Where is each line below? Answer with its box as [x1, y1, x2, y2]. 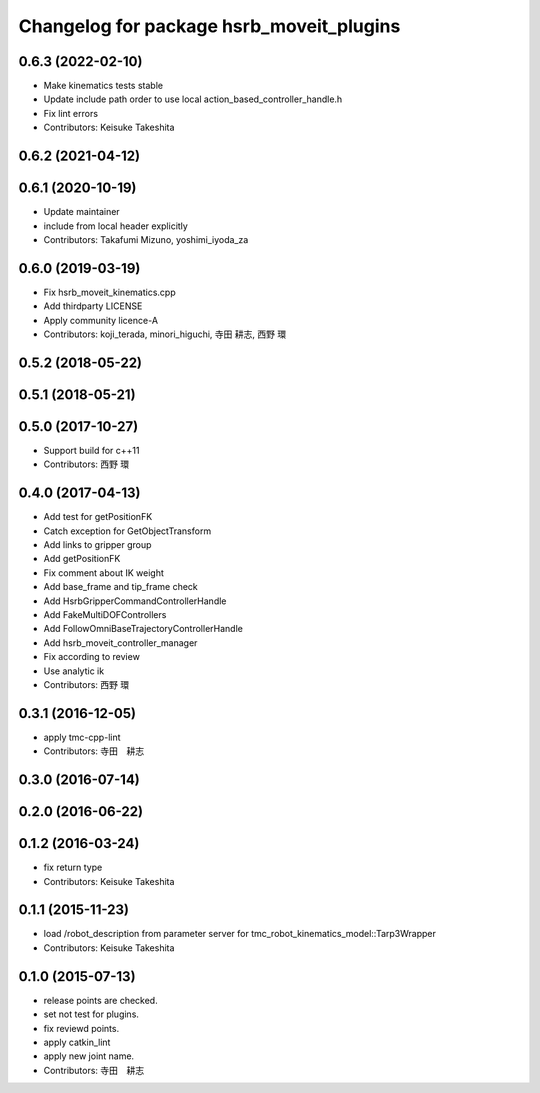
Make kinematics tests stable [43, 80, 164, 92]
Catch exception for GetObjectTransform [43, 525, 212, 537]
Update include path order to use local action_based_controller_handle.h [43, 93, 343, 105]
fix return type [43, 861, 103, 874]
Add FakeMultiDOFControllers [43, 608, 167, 620]
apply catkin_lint [43, 1036, 111, 1048]
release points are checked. [43, 994, 159, 1006]
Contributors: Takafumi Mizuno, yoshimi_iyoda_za [43, 233, 249, 245]
